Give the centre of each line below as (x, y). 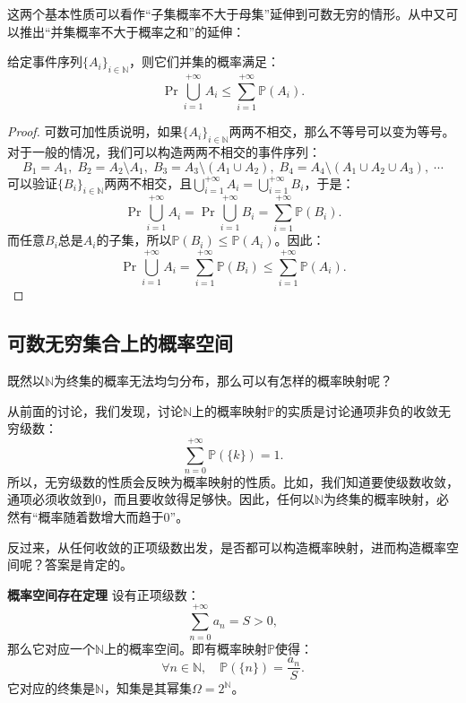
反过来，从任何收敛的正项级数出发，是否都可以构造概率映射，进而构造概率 (227, 547)
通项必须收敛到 (51, 499)
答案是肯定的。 (88, 564)
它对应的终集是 (51, 688)
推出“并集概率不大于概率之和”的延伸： (132, 31)
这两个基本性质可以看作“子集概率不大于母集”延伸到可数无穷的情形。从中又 (227, 13)
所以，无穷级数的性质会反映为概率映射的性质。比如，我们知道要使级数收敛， (233, 481)
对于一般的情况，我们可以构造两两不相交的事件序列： (164, 151)
